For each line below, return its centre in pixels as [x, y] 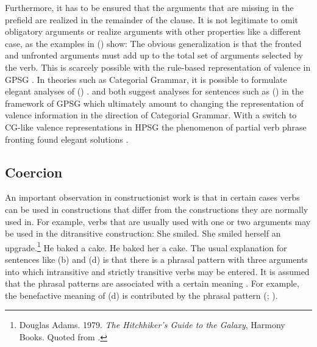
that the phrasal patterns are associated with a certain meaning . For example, [152, 283]
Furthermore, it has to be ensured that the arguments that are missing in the [149, 7]
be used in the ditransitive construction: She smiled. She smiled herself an [143, 233]
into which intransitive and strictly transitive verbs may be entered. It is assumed [157, 271]
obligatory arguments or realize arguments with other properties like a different [153, 31]
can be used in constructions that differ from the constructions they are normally [157, 209]
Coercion [34, 172]
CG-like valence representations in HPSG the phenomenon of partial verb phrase [156, 127]
